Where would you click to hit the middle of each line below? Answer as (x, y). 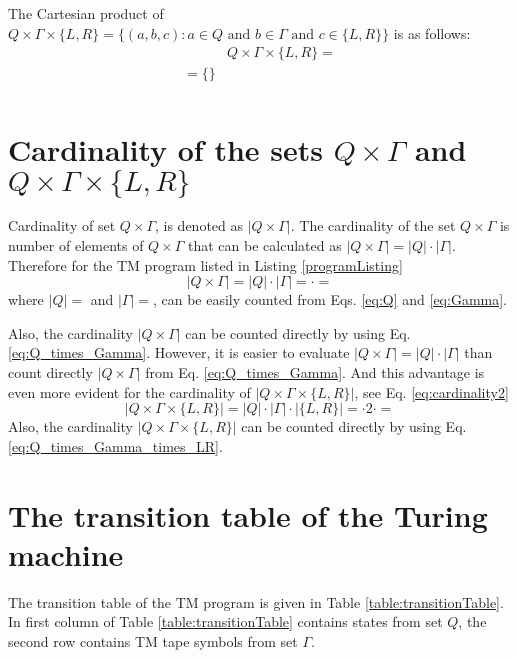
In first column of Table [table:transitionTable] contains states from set (225, 621)
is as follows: (432, 32)
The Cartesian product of (86, 13)
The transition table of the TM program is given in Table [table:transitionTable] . (256, 601)
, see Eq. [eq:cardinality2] (431, 391)
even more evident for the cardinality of (129, 391)
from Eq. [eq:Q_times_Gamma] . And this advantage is (315, 371)
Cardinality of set (62, 225)
